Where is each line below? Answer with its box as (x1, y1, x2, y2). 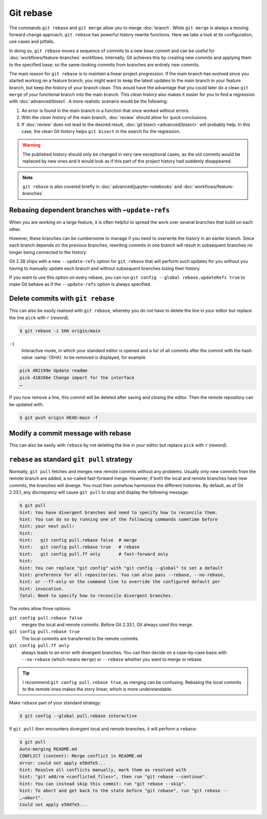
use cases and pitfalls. (9, 39, 55, 45)
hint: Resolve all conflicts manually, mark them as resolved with (19, 767, 187, 772)
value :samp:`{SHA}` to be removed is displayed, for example (21, 355, 146, 361)
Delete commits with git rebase (9, 294, 115, 303)
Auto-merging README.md (19, 746, 78, 752)
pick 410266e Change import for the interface (19, 375, 134, 380)
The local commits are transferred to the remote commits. (21, 635, 139, 641)
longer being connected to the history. (9, 249, 88, 255)
